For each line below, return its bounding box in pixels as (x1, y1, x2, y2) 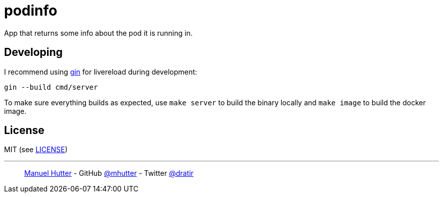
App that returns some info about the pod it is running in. (4, 28, 193, 37)
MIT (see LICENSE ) (4, 145, 68, 154)
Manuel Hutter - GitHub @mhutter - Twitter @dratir (24, 169, 194, 178)
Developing (4, 46, 63, 59)
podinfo (4, 2, 58, 19)
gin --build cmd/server (4, 83, 98, 91)
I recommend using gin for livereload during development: (4, 67, 197, 76)
